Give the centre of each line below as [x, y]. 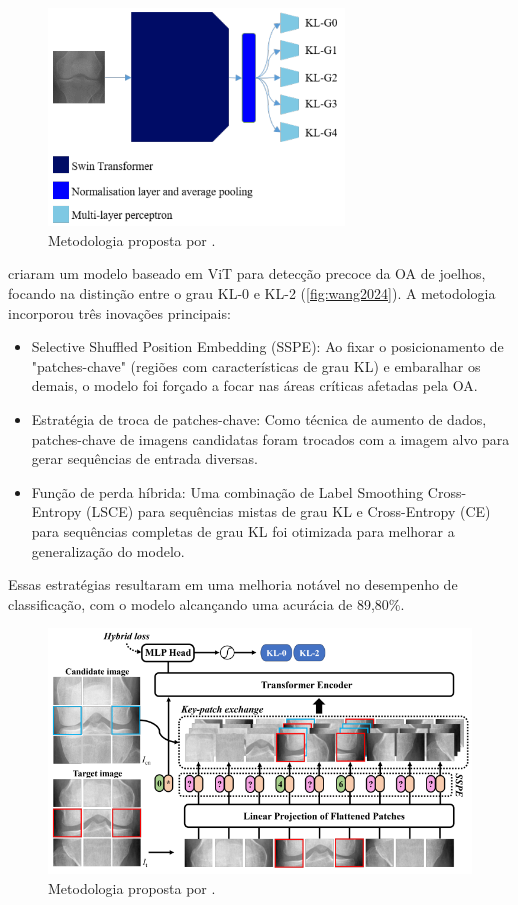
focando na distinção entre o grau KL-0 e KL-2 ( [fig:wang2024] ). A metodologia [252, 292]
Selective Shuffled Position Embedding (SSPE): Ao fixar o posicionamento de [267, 346]
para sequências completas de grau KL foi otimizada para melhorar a [243, 530]
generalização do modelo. [108, 550]
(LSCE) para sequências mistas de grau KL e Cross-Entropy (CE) [288, 511]
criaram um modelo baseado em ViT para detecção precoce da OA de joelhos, [247, 273]
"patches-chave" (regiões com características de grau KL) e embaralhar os [256, 365]
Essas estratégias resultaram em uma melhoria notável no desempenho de [233, 584]
